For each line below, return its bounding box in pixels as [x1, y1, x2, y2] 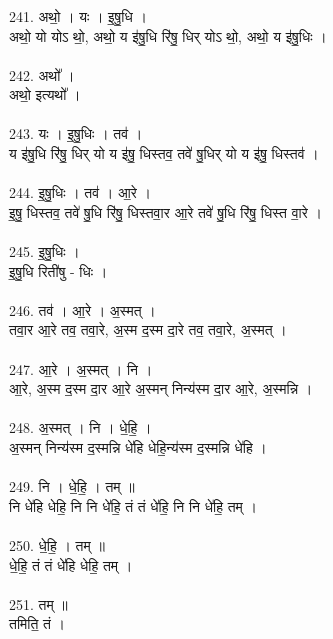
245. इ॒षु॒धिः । [9, 241, 80, 262]
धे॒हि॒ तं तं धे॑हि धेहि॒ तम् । [9, 554, 133, 575]
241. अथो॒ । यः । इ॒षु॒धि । [9, 5, 147, 26]
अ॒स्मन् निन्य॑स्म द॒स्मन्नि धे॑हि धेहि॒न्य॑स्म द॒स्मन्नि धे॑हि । [9, 436, 267, 457]
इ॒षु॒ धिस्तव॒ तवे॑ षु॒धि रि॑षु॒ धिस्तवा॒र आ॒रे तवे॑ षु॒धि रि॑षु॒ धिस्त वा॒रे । [9, 201, 322, 222]
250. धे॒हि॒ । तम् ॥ [9, 534, 105, 555]
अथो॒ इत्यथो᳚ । [9, 84, 81, 105]
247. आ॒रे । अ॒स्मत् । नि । [9, 358, 153, 379]
